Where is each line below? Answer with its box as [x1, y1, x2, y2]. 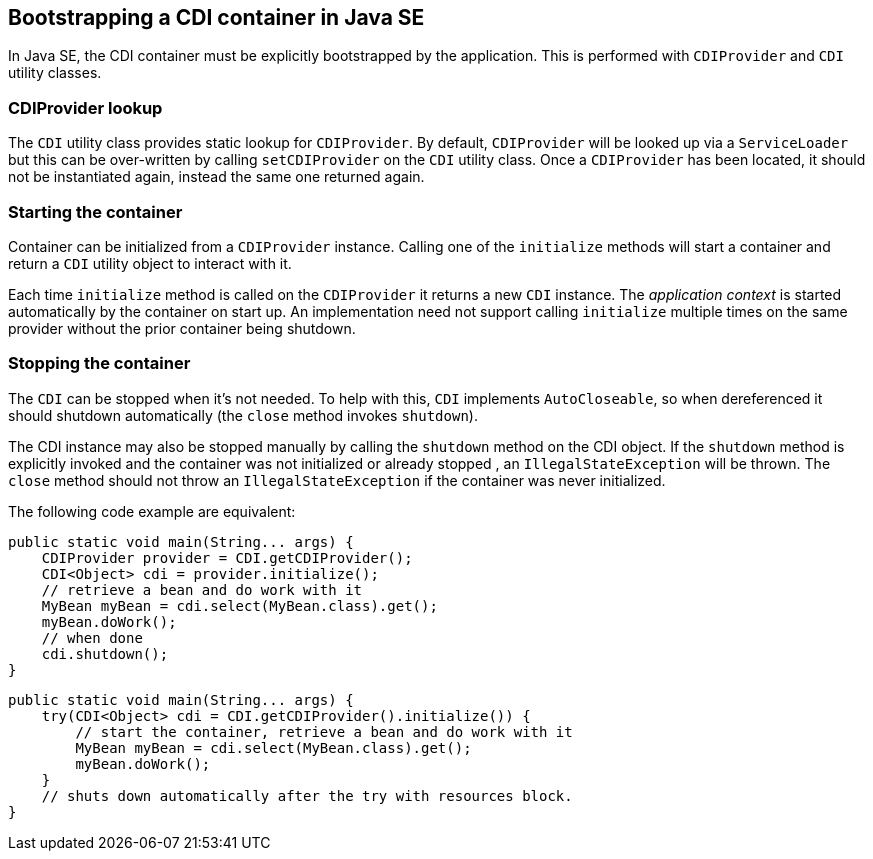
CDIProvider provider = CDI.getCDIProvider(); [41, 549, 413, 566]
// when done [41, 629, 143, 646]
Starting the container [8, 201, 183, 222]
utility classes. [8, 64, 102, 82]
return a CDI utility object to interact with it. [8, 254, 292, 272]
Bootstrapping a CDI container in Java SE [8, 5, 425, 30]
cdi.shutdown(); [41, 645, 169, 662]
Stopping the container [8, 353, 191, 374]
